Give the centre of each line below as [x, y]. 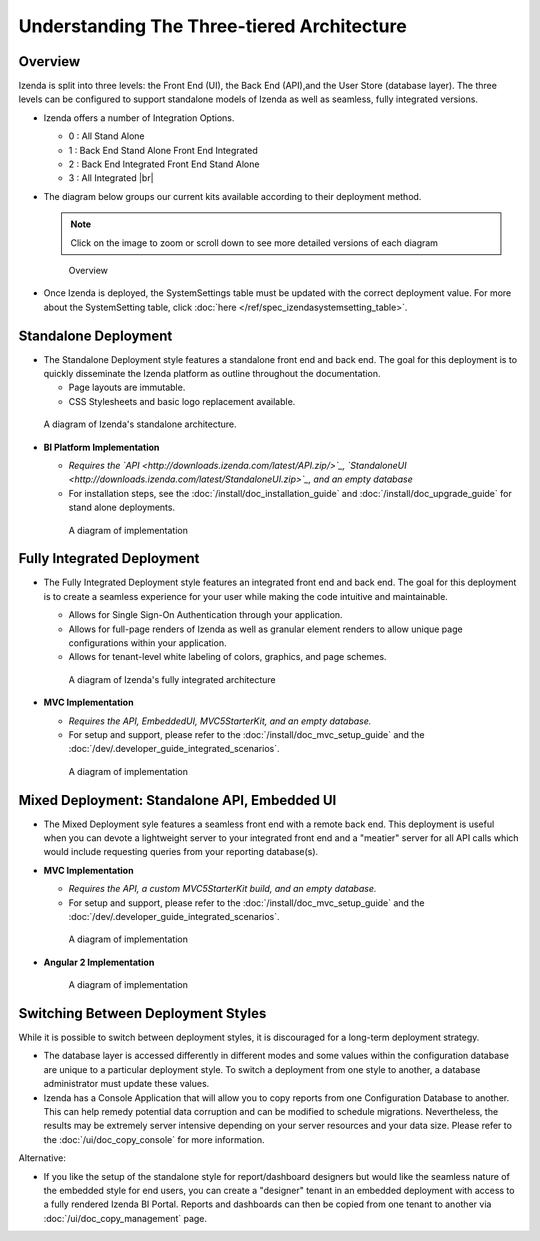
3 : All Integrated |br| [111, 178]
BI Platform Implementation [101, 447]
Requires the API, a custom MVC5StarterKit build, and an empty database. [222, 889]
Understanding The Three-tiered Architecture [212, 26]
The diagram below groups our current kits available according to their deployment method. [232, 196]
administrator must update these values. [126, 1084]
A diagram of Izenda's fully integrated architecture [172, 679]
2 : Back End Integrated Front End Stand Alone [164, 164]
